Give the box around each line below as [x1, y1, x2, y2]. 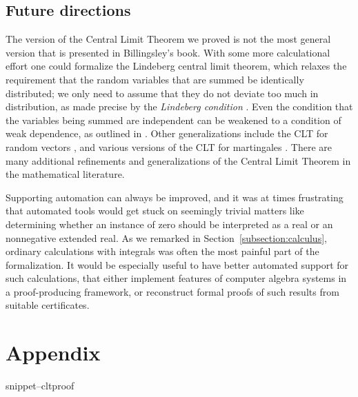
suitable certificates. [6, 298, 90, 312]
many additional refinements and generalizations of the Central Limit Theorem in [6, 153, 351, 167]
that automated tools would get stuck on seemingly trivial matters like [6, 203, 304, 218]
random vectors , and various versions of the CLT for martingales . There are [6, 139, 332, 154]
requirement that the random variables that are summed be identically [6, 72, 304, 86]
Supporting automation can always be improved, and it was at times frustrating [6, 190, 344, 204]
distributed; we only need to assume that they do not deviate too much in [6, 85, 319, 100]
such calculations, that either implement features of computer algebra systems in [6, 271, 347, 285]
